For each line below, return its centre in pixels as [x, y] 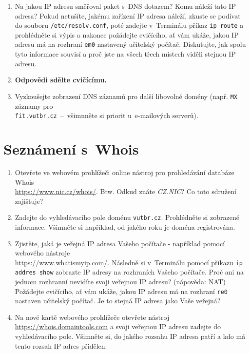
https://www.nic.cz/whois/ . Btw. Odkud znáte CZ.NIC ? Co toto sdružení [125, 191]
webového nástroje [42, 253]
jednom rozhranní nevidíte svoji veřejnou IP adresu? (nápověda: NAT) [120, 282]
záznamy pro [34, 106]
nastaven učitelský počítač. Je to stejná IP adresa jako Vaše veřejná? [118, 301]
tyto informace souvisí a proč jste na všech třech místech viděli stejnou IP [125, 54]
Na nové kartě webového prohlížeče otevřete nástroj [92, 317]
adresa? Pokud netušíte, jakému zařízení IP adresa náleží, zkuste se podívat [128, 15]
